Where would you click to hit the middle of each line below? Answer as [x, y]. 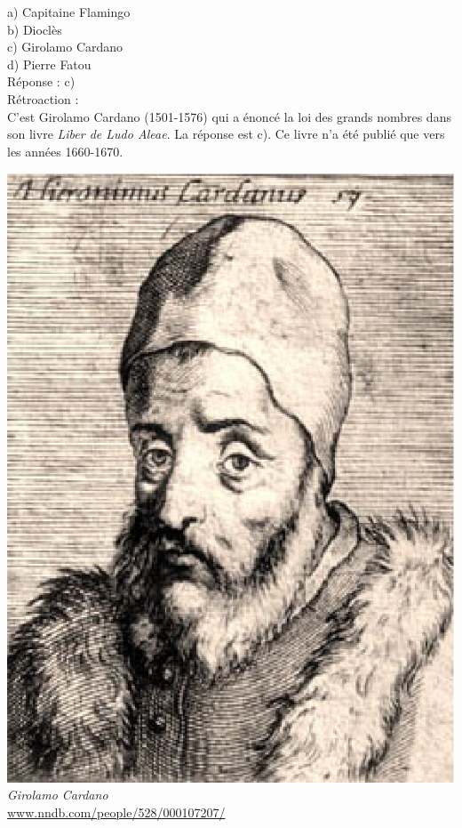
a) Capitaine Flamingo [69, 12]
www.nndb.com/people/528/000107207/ [116, 812]
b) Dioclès [35, 29]
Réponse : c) [41, 81]
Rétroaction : [43, 98]
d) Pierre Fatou [49, 64]
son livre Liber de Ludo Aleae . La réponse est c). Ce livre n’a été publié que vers [226, 134]
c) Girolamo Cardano [65, 47]
